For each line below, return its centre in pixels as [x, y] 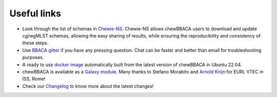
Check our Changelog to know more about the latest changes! [88, 86]
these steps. [35, 43]
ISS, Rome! [34, 79]
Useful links [35, 13]
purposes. [33, 57]
